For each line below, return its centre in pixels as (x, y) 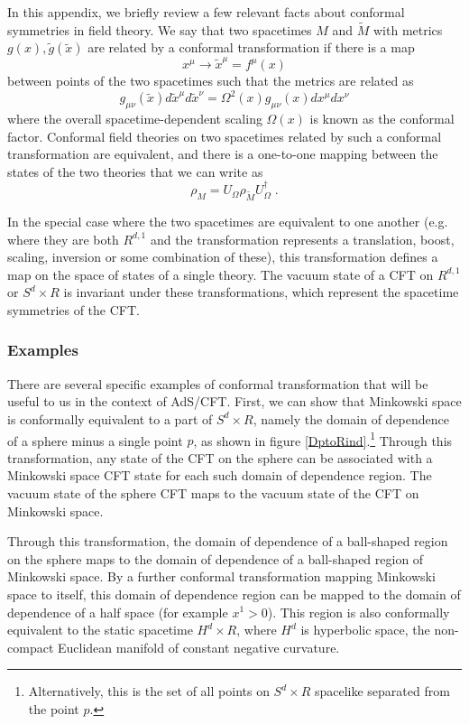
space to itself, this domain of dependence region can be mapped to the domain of (234, 594)
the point (54, 708)
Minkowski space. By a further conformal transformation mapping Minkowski (221, 576)
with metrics (408, 29)
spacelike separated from (382, 691)
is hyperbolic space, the (365, 630)
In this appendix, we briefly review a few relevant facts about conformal (206, 12)
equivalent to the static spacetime (100, 630)
